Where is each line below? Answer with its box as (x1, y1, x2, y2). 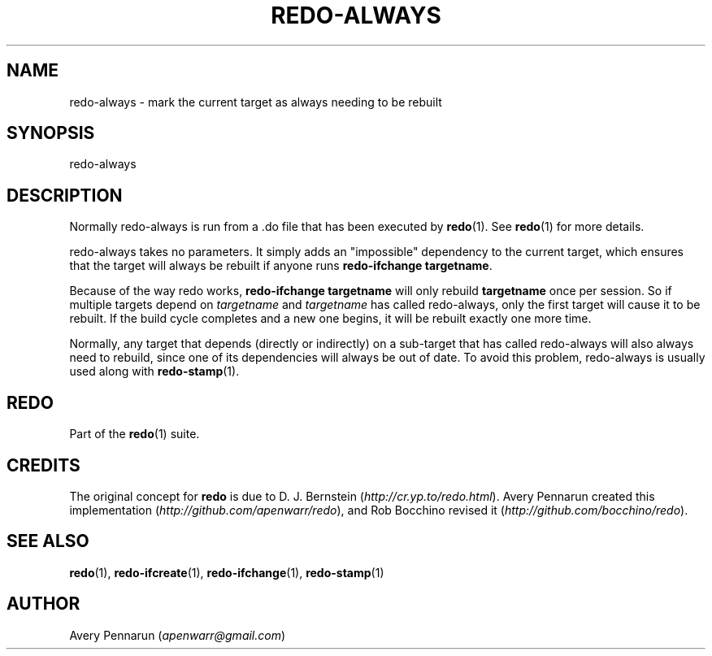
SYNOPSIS (7, 123, 95, 144)
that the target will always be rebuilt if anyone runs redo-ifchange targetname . (69, 258, 493, 273)
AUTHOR (7, 593, 80, 615)
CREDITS (7, 454, 80, 476)
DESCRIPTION (7, 185, 123, 206)
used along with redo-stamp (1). (69, 364, 240, 379)
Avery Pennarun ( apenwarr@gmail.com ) (69, 628, 286, 642)
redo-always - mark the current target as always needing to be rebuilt (69, 94, 442, 109)
